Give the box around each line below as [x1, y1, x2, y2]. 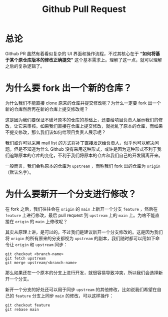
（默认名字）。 [5, 169, 34, 175]
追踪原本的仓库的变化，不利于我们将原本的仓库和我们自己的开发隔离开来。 [9, 152, 163, 158]
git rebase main [5, 307, 39, 312]
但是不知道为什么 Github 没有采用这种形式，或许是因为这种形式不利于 [13, 146, 157, 152]
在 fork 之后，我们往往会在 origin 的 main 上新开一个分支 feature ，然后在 [5, 206, 158, 212]
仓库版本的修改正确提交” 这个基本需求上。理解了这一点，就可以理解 [22, 56, 162, 63]
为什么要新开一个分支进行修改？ [5, 189, 137, 200]
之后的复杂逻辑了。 [5, 63, 45, 69]
